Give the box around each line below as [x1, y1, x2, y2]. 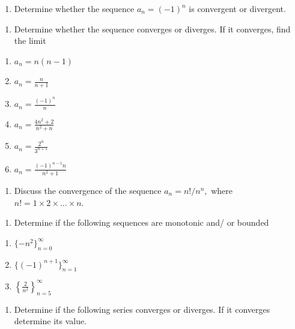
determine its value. [14, 315, 87, 327]
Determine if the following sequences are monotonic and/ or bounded [14, 216, 269, 229]
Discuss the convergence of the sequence [14, 184, 162, 196]
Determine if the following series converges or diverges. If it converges [14, 303, 270, 315]
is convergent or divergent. [189, 2, 286, 14]
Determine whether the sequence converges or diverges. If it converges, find [14, 22, 291, 35]
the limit [14, 34, 46, 47]
